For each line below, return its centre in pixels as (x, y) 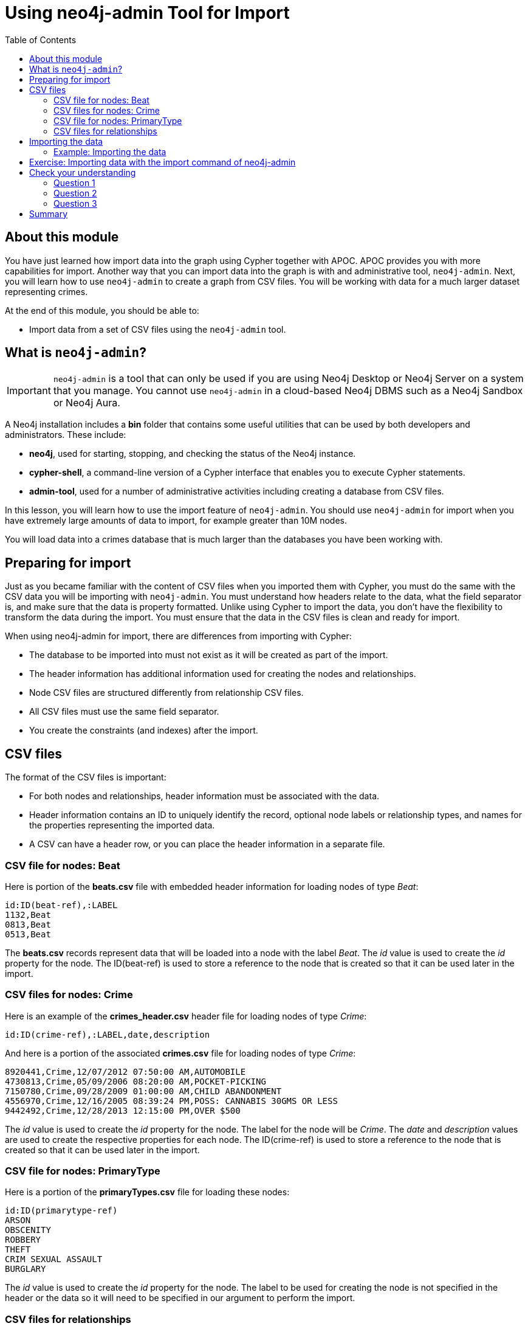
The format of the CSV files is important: (86, 777)
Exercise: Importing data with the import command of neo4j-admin (163, 162)
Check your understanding (83, 172)
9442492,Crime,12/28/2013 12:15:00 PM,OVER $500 (123, 1110)
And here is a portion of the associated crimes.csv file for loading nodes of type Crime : (180, 1053)
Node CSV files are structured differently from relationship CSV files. (166, 693)
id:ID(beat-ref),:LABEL (61, 905)
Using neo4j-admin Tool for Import (147, 13)
